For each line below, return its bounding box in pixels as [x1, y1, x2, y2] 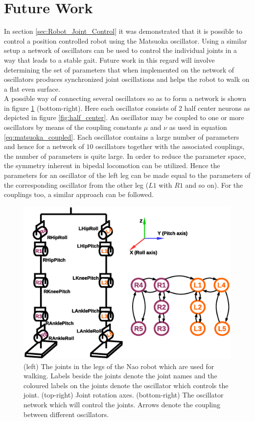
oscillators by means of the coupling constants [4, 122, 142, 132]
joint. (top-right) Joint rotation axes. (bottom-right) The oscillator [23, 390, 224, 400]
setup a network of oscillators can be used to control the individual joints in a [4, 45, 237, 55]
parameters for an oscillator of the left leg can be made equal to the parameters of [4, 170, 251, 180]
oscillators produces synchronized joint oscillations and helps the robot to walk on [4, 74, 250, 84]
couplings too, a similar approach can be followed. [4, 189, 154, 199]
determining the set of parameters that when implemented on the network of [4, 64, 234, 74]
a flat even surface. [4, 83, 60, 94]
